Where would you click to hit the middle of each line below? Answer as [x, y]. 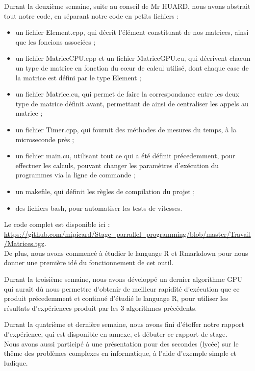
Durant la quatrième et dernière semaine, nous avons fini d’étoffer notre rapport [124, 324]
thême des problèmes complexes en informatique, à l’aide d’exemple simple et [120, 353]
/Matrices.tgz [24, 243]
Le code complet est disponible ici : [57, 224]
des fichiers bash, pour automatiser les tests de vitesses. [99, 208]
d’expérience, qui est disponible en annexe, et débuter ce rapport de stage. [116, 334]
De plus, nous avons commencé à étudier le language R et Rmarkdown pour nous [126, 253]
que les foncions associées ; [55, 41]
